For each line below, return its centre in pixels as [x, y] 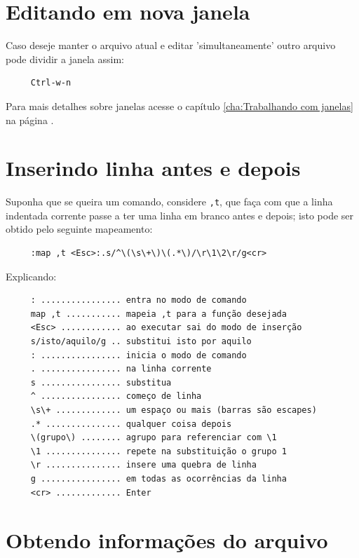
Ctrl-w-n [51, 83]
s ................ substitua [101, 382]
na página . [30, 120]
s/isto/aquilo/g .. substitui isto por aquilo [141, 342]
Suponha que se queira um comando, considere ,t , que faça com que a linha [169, 202]
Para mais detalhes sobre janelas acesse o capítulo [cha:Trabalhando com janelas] [179, 106]
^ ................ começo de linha [116, 396]
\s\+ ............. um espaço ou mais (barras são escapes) [174, 410]
